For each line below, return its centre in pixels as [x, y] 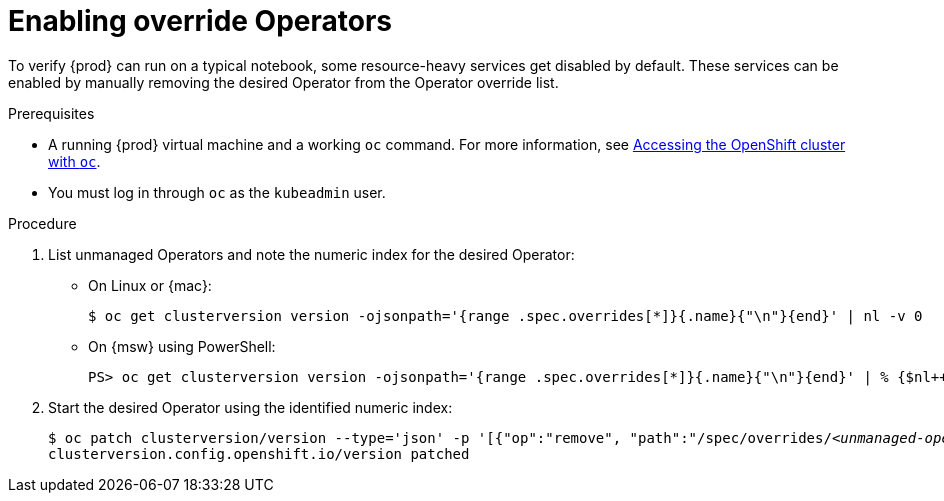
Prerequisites [51, 113]
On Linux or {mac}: [150, 285]
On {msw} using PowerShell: [182, 346]
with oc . [74, 161]
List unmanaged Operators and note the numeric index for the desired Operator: [311, 254]
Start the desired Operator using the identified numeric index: [250, 407]
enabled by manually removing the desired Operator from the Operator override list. [283, 82]
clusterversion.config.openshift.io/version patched [259, 453]
